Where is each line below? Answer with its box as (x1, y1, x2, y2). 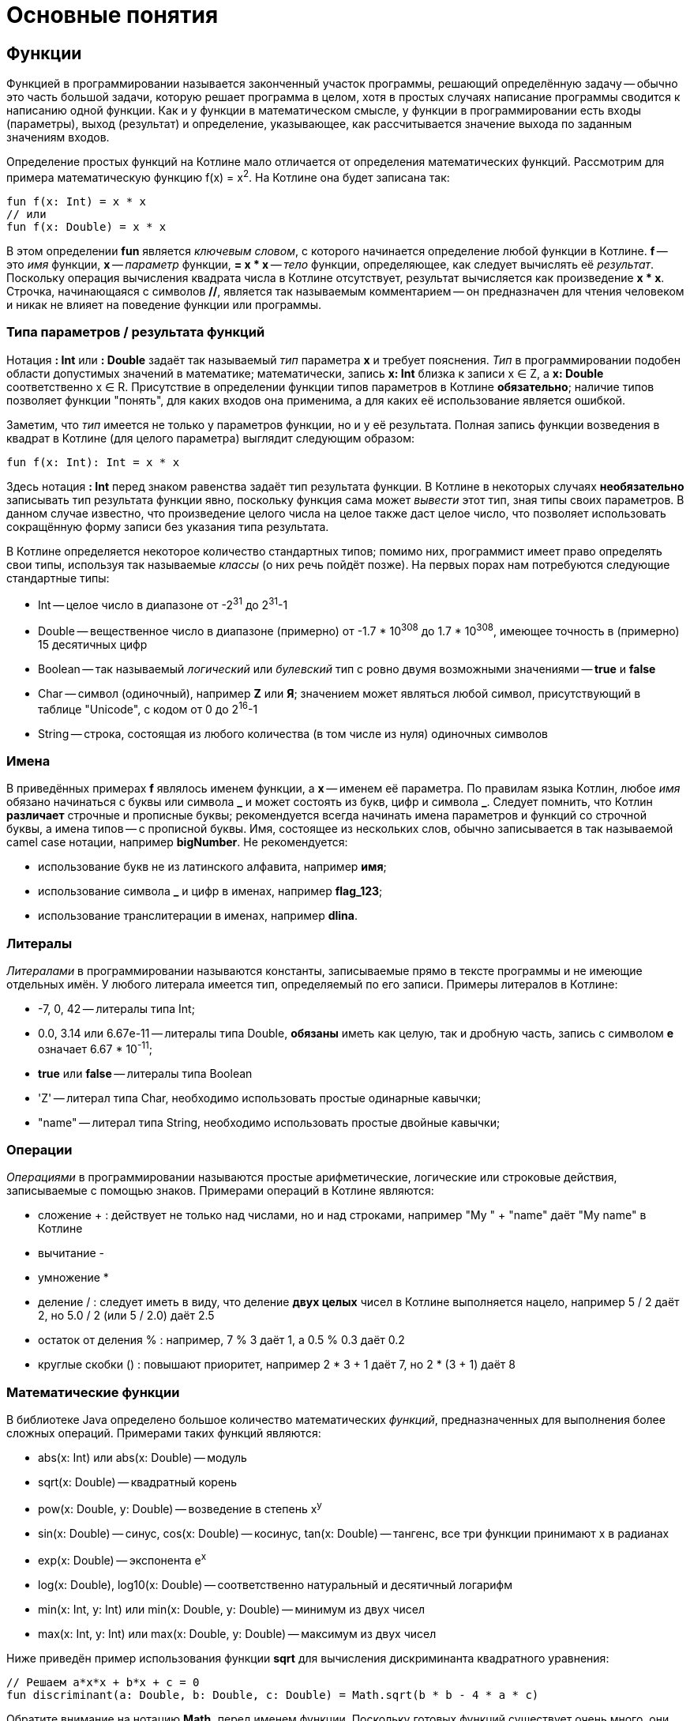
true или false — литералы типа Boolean (38, 1066, 253, 1080)
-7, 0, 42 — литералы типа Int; (38, 1002, 195, 1016)
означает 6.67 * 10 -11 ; (38, 1040, 152, 1056)
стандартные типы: (6, 571, 110, 585)
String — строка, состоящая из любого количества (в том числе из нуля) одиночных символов (38, 726, 548, 740)
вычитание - (38, 1246, 105, 1260)
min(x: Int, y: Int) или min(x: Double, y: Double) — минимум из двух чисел (38, 1602, 425, 1616)
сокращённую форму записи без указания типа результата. (6, 519, 329, 533)
